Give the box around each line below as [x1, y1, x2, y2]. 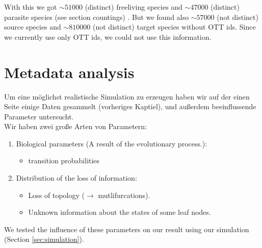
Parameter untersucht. [4, 111, 74, 121]
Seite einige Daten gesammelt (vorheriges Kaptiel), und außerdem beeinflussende [4, 101, 256, 112]
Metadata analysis [4, 61, 135, 82]
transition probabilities [28, 155, 100, 166]
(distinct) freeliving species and [85, 2, 182, 12]
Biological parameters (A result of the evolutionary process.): [16, 138, 207, 148]
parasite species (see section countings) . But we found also [4, 11, 189, 22]
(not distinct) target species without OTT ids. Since [93, 21, 256, 32]
